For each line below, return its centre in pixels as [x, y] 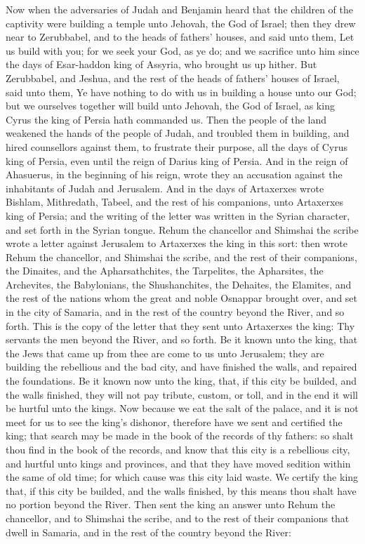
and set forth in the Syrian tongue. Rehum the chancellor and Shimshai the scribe [182, 229]
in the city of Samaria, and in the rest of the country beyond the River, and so [175, 312]
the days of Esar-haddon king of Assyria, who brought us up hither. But [161, 64]
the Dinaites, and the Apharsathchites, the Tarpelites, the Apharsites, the [165, 271]
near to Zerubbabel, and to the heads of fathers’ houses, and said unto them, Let [180, 37]
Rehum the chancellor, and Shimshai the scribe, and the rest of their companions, [181, 257]
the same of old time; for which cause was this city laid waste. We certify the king [182, 477]
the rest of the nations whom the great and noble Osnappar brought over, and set [182, 298]
